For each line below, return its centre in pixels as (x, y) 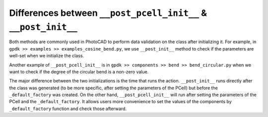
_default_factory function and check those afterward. (68, 109)
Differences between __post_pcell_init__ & (108, 13)
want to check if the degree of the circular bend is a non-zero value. (79, 71)
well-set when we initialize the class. (47, 56)
